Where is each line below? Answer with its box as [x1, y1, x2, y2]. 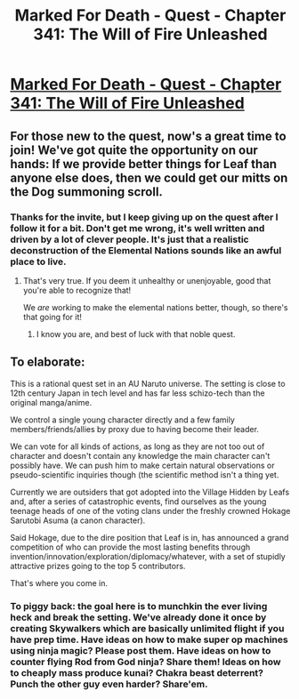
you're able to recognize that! [22, 285, 132, 295]
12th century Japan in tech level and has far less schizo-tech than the [10, 388, 265, 398]
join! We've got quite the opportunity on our [10, 142, 259, 157]
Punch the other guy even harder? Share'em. [10, 678, 208, 690]
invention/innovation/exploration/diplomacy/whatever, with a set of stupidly [10, 550, 286, 561]
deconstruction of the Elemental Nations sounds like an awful [10, 244, 282, 256]
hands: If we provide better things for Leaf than [10, 157, 278, 172]
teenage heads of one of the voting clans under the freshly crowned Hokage [10, 505, 291, 516]
